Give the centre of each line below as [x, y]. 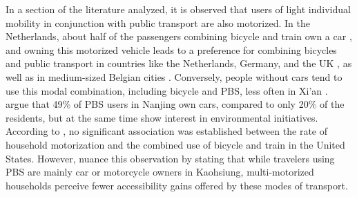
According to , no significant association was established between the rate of [167, 131]
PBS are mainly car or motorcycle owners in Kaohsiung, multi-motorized [160, 172]
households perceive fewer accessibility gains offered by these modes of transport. [177, 185]
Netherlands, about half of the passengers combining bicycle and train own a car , [179, 36]
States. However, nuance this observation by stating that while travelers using [170, 158]
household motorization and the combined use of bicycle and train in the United [175, 144]
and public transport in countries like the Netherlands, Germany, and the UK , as [179, 63]
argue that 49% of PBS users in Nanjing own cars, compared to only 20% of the [175, 104]
